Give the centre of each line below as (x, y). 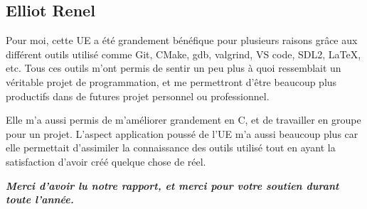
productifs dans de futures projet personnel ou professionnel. (138, 96)
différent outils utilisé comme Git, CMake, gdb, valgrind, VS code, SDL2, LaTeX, (183, 54)
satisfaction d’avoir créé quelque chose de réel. (106, 161)
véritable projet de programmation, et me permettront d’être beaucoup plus (171, 81)
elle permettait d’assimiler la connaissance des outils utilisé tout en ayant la (171, 148)
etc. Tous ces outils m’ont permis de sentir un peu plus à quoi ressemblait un (174, 68)
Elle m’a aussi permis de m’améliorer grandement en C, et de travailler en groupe (183, 120)
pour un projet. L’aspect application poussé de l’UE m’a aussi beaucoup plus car (182, 133)
